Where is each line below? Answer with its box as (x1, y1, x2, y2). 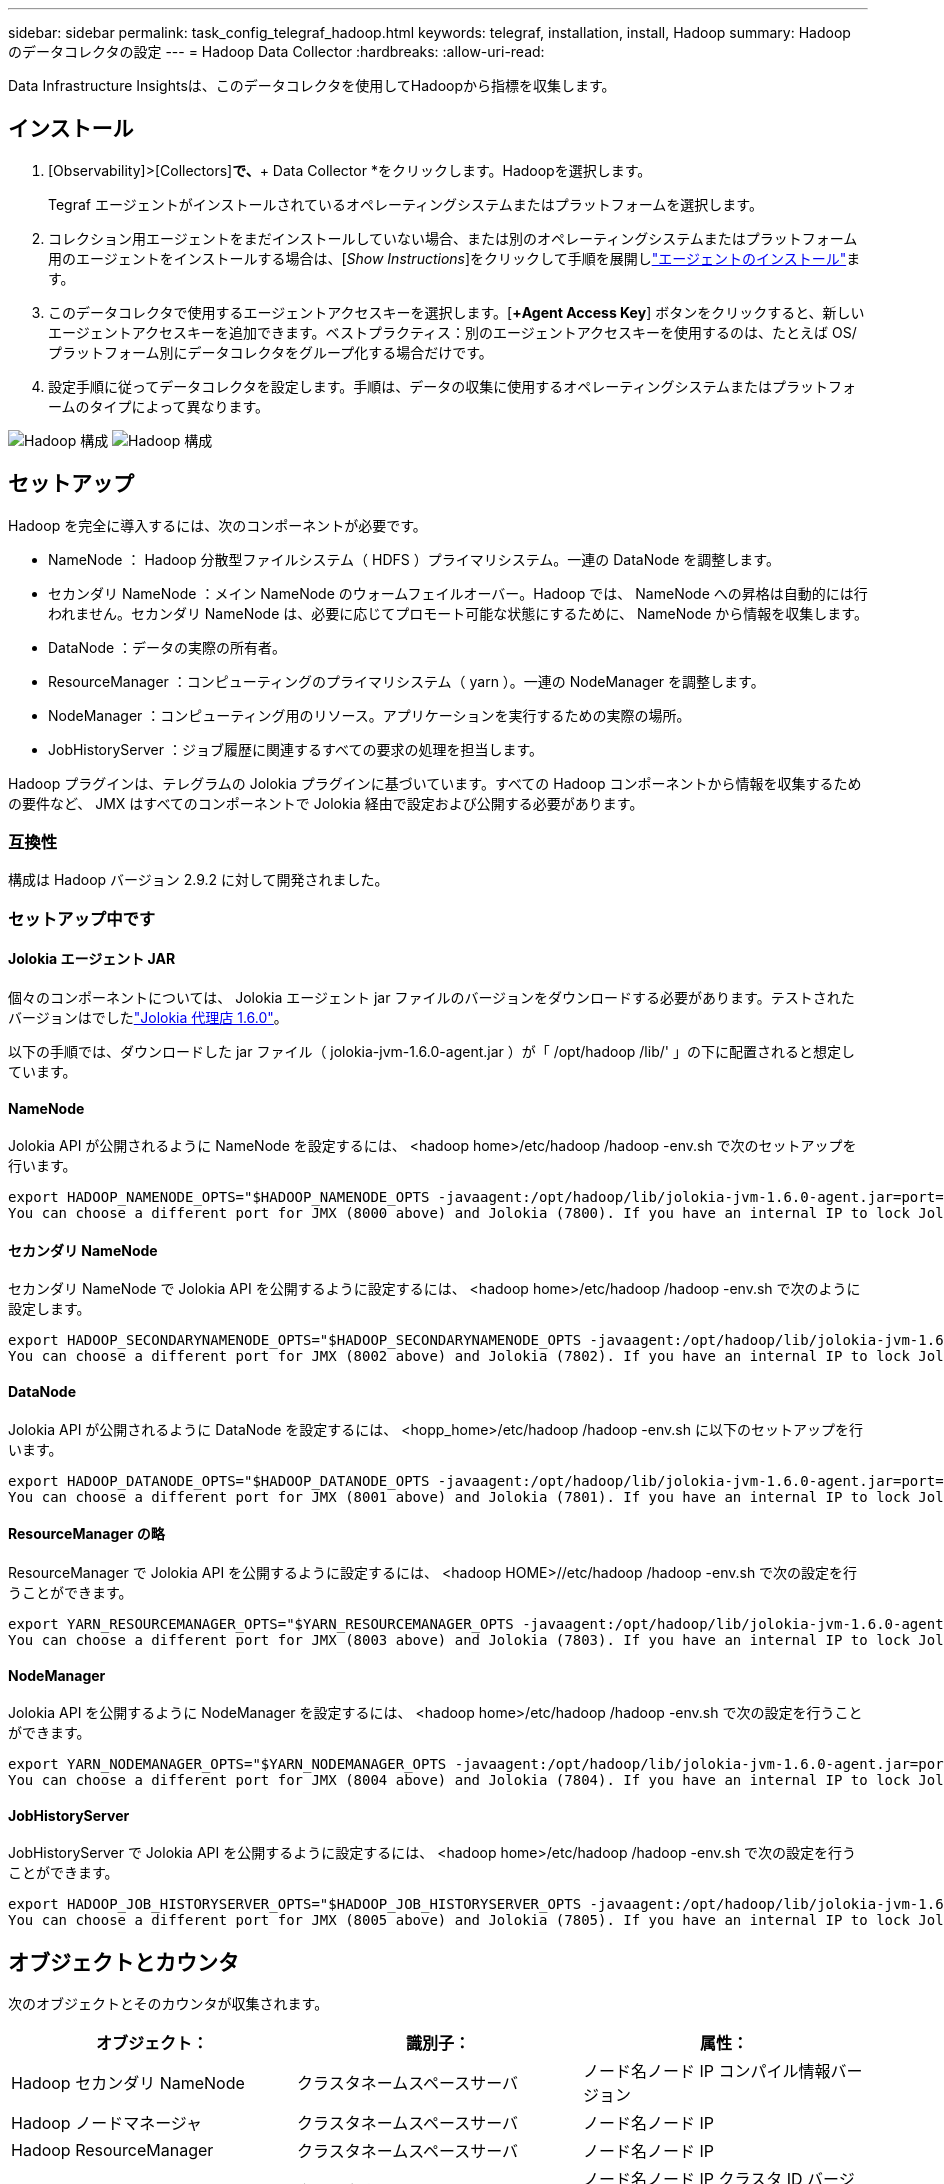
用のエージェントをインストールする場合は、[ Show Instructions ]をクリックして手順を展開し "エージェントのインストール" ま (48, 249, 861, 267)
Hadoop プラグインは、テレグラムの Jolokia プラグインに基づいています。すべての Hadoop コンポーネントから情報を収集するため (8, 774, 862, 792)
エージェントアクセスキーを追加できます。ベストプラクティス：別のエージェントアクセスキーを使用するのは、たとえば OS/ (48, 323, 857, 341)
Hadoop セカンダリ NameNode (11, 2073, 245, 2094)
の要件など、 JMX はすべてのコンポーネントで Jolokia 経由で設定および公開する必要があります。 (8, 794, 644, 812)
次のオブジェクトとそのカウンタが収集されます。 (8, 1995, 329, 2013)
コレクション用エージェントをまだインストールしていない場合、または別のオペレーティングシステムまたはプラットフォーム (48, 229, 858, 247)
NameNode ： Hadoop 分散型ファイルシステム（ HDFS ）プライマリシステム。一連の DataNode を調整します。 (48, 550, 780, 568)
